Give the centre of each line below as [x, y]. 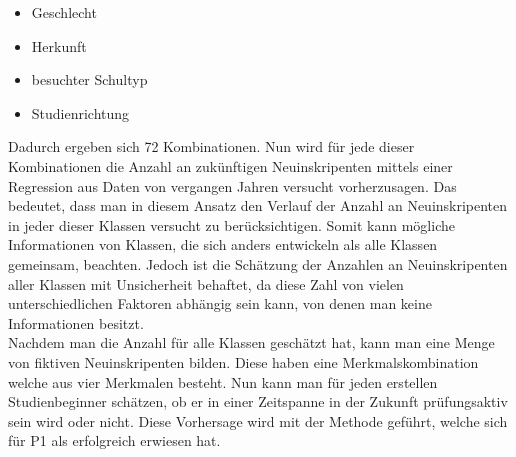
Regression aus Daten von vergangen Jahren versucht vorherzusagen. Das [232, 185]
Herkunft [59, 45]
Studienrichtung [80, 112]
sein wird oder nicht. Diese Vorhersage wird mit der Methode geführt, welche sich [258, 420]
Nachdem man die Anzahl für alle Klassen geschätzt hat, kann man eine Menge [251, 342]
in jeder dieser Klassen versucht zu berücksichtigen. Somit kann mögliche [231, 224]
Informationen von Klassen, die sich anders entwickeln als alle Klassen [223, 244]
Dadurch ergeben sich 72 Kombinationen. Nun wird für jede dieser [211, 146]
